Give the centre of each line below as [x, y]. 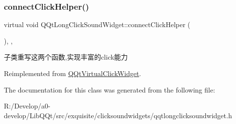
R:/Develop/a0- [27, 106]
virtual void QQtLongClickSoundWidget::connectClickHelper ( [97, 24]
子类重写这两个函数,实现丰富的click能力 [66, 57]
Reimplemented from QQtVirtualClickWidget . [73, 73]
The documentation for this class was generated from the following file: [110, 89]
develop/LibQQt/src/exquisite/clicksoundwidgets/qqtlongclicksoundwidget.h [118, 115]
